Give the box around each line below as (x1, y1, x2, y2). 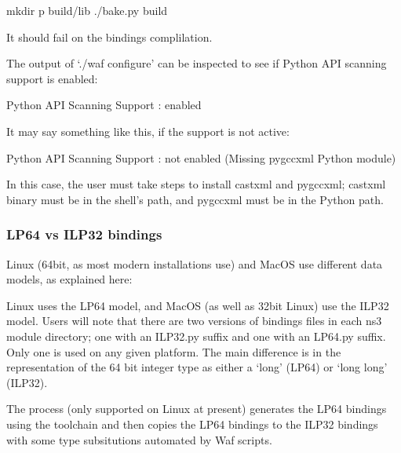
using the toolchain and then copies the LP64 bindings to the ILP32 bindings (6, 415, 378, 432)
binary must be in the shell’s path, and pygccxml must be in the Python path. (6, 191, 384, 207)
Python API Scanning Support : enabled (6, 97, 202, 113)
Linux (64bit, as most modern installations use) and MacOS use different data (6, 255, 383, 272)
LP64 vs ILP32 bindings (6, 225, 162, 244)
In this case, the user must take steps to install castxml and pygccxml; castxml (6, 176, 386, 192)
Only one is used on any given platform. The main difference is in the (6, 343, 341, 360)
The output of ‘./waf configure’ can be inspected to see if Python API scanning (6, 55, 387, 71)
